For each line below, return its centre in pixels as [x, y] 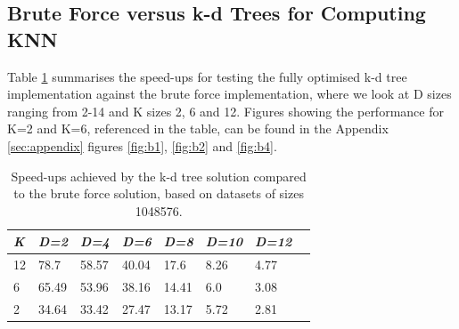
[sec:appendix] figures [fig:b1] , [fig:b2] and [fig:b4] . [142, 145]
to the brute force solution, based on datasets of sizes [159, 193]
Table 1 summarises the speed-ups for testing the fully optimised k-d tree [207, 76]
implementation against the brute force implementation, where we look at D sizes [229, 94]
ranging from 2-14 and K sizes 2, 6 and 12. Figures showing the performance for [225, 111]
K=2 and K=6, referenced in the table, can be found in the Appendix [198, 128]
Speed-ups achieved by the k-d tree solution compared [159, 176]
